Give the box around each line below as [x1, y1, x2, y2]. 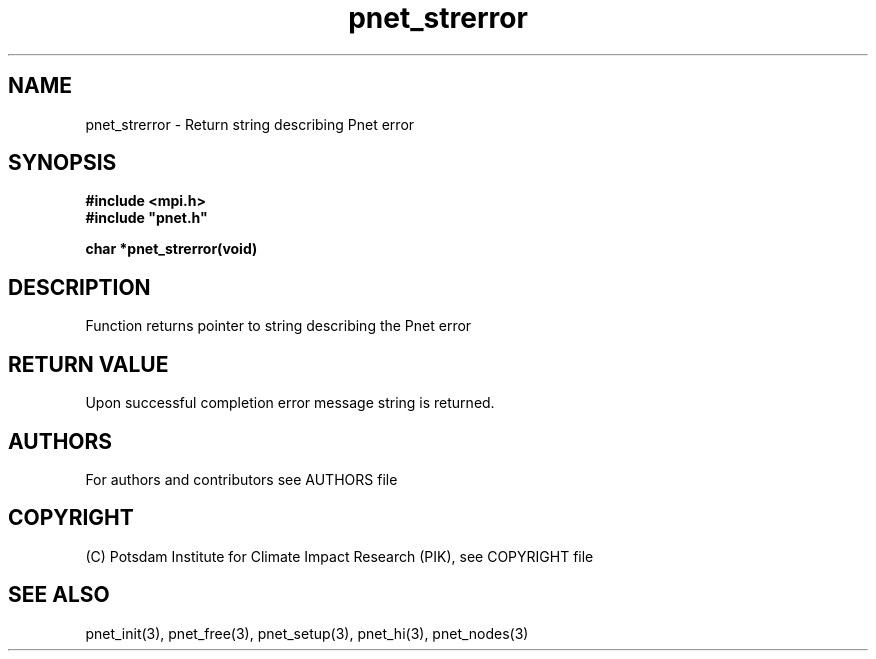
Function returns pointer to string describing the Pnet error [85, 317, 472, 335]
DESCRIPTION [8, 274, 151, 300]
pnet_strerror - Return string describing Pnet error [85, 115, 415, 133]
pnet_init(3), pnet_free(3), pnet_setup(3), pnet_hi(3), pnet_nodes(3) [85, 624, 529, 642]
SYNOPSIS [8, 150, 117, 176]
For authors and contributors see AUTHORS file [85, 470, 398, 488]
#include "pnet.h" [85, 209, 208, 227]
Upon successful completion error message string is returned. [85, 394, 495, 412]
